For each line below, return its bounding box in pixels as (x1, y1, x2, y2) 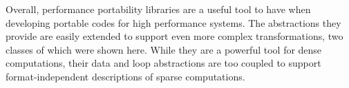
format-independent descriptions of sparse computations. (6, 69, 245, 83)
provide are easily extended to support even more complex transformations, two (6, 29, 343, 43)
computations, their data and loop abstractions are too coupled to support (6, 56, 321, 70)
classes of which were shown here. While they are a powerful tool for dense (6, 42, 322, 56)
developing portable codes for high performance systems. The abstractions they (6, 15, 341, 30)
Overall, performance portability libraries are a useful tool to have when (6, 2, 311, 16)
